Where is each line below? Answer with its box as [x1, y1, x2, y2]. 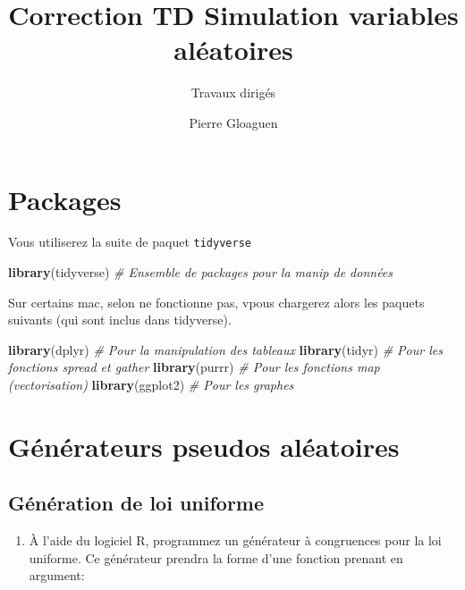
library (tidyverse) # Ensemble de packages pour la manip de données [8, 263, 393, 282]
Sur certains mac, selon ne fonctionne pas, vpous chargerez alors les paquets [8, 292, 425, 311]
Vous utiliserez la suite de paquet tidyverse [8, 232, 251, 251]
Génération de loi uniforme [8, 489, 265, 517]
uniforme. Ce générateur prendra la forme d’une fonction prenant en [29, 548, 403, 567]
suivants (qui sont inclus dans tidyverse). [8, 310, 232, 329]
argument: [29, 566, 85, 585]
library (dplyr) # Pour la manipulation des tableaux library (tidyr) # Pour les [8, 340, 443, 358]
